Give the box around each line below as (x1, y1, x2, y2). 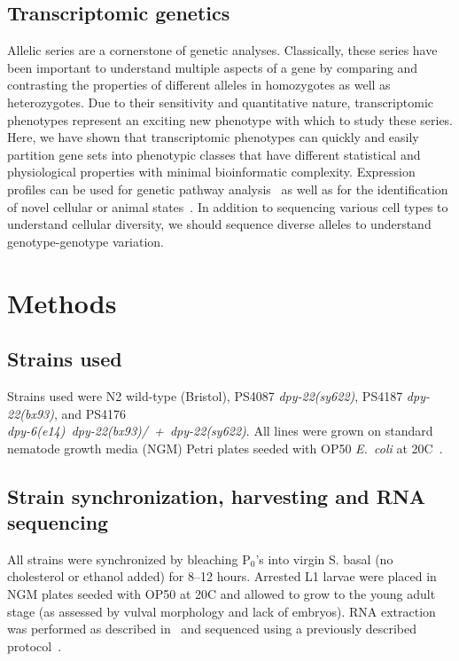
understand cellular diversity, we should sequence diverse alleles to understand (7, 215, 432, 233)
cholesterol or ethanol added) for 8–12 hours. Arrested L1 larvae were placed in (7, 567, 437, 586)
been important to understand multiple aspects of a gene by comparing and (7, 58, 418, 76)
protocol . (7, 636, 62, 655)
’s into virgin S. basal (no (255, 549, 393, 568)
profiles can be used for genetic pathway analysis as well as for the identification (7, 179, 448, 198)
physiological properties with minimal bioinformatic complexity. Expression (7, 162, 416, 181)
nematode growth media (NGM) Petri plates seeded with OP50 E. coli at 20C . (7, 438, 443, 457)
